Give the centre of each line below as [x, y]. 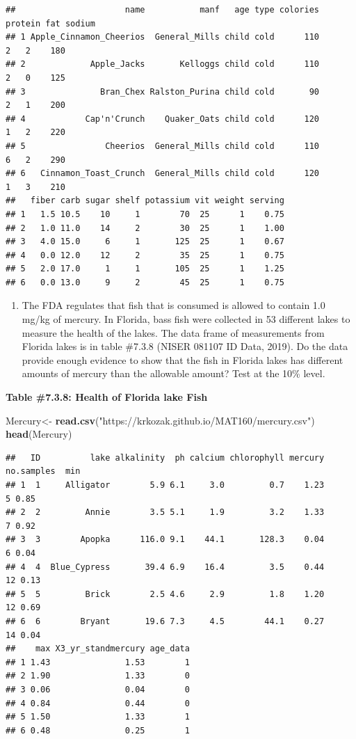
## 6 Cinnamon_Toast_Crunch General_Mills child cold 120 [163, 174]
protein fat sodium [50, 23]
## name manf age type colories [163, 10]
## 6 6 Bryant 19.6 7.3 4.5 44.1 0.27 [165, 621]
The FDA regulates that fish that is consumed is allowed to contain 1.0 [173, 305]
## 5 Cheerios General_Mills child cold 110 [163, 146]
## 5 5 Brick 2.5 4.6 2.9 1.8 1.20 [165, 594]
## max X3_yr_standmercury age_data [98, 649]
